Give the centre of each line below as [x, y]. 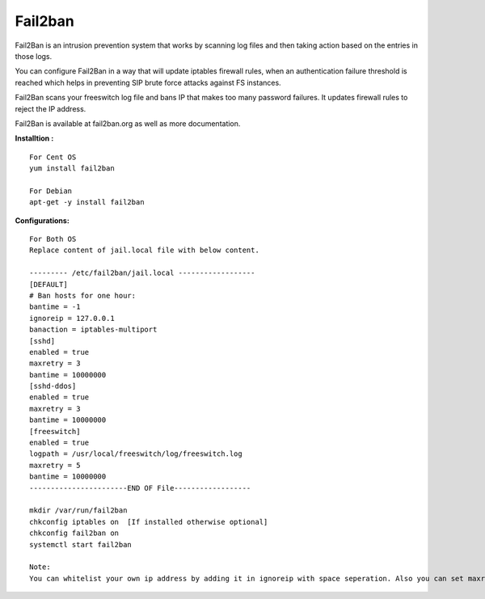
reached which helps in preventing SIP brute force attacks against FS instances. [148, 82]
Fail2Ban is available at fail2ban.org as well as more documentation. [128, 123]
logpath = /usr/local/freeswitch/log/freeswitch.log [136, 454]
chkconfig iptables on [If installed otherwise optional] [149, 522]
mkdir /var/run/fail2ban [78, 510]
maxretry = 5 [55, 465]
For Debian [51, 191]
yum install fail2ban [72, 169]
